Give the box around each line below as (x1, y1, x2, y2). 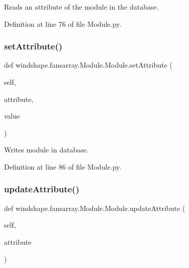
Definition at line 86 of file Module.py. (4, 161, 122, 172)
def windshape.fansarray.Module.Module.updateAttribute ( (4, 202, 185, 213)
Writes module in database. (4, 144, 88, 155)
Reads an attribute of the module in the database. (4, 2, 159, 12)
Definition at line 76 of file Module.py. (4, 18, 122, 29)
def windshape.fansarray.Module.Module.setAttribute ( (4, 60, 172, 70)
